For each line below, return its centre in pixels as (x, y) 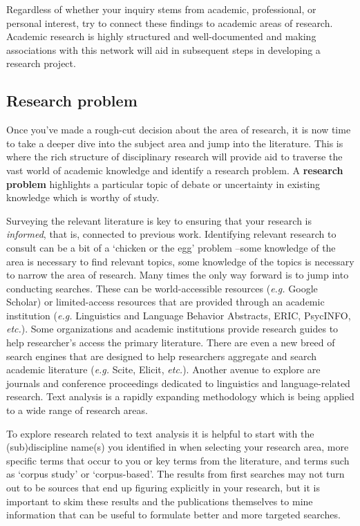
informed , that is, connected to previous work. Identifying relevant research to (171, 234)
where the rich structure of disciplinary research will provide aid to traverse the (174, 157)
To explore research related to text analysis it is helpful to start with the (160, 433)
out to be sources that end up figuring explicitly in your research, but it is (163, 488)
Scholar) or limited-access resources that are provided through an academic (165, 302)
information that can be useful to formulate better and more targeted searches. (173, 515)
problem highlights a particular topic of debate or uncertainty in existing (163, 184)
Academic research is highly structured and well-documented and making (161, 36)
